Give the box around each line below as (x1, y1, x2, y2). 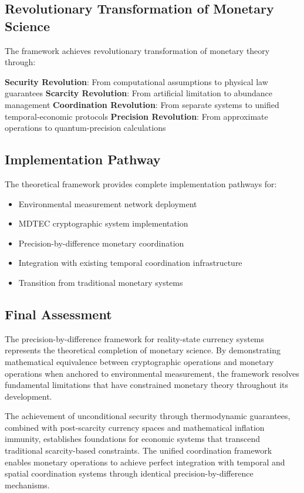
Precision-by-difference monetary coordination (18, 237, 184, 249)
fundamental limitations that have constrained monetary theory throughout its (5, 379, 289, 391)
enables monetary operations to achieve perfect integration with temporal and (5, 455, 285, 468)
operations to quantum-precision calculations (5, 121, 166, 134)
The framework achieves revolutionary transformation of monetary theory (5, 44, 270, 56)
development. (5, 390, 52, 402)
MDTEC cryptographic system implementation (18, 217, 188, 229)
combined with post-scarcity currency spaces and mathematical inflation (5, 421, 265, 433)
